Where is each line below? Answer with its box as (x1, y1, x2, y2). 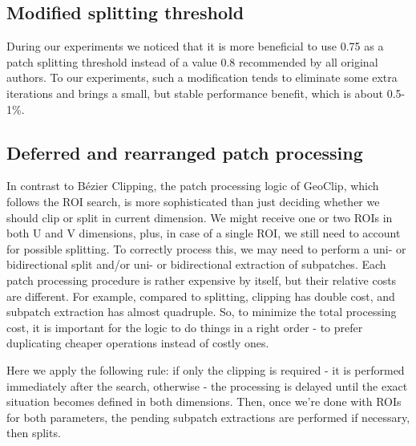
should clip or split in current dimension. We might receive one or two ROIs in (6, 209, 393, 225)
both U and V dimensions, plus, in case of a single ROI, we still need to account (6, 225, 401, 241)
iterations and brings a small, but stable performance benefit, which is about (6, 84, 383, 101)
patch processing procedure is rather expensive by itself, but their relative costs (6, 271, 397, 288)
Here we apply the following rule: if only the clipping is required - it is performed (6, 361, 405, 378)
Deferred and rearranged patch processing (6, 140, 363, 164)
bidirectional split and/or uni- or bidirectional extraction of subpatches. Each (6, 256, 386, 273)
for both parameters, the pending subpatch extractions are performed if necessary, (6, 408, 410, 425)
